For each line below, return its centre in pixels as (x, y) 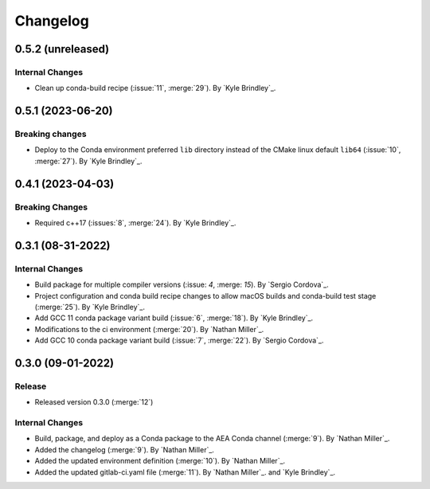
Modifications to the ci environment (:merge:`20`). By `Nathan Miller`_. (149, 329)
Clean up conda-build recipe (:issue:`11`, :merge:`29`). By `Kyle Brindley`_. (155, 88)
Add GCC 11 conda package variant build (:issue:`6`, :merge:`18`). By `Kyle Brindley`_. (174, 318)
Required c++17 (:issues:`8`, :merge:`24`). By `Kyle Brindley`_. (135, 223)
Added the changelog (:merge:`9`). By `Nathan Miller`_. (125, 449)
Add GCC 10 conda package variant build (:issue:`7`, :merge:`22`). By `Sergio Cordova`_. (179, 340)
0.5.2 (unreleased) (62, 49)
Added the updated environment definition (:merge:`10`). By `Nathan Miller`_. (160, 461)
